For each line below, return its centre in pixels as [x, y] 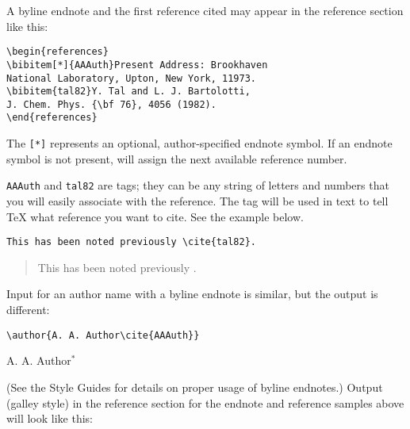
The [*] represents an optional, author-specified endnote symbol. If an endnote [199, 143]
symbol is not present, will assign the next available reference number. [177, 158]
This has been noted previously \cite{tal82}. [131, 242]
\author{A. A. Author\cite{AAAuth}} [103, 335]
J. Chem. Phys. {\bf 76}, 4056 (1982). [111, 104]
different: [28, 310]
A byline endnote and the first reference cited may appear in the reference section [205, 10]
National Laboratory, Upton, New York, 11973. [131, 78]
